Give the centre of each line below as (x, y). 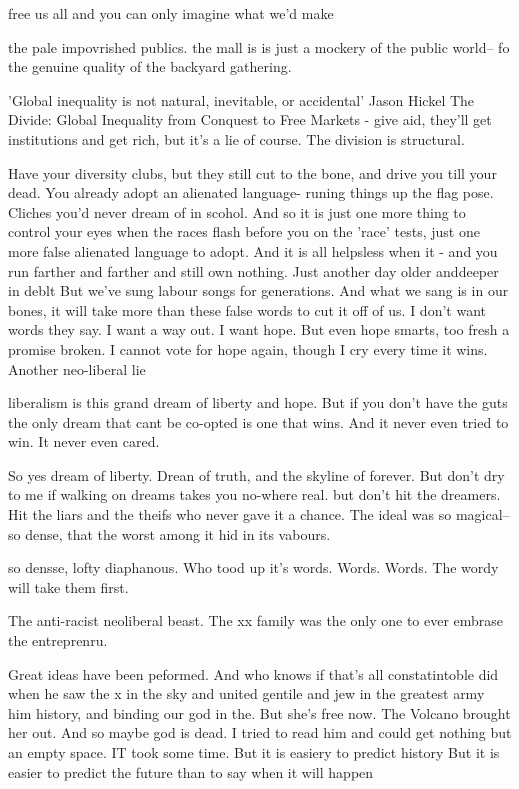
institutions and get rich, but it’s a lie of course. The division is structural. (236, 138)
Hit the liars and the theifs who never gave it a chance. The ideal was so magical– (259, 514)
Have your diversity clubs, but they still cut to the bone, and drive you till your (252, 172)
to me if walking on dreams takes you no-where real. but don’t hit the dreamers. (254, 494)
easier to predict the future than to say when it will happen (191, 771)
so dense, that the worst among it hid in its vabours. (169, 533)
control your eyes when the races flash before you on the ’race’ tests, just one (244, 231)
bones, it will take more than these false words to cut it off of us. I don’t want (247, 309)
